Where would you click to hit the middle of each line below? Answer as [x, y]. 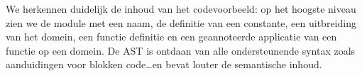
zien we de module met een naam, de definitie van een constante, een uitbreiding [181, 22]
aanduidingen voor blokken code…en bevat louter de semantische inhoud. [164, 64]
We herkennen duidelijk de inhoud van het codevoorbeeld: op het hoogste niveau [181, 9]
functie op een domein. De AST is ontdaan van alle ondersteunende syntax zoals [181, 50]
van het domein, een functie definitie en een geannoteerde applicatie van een [171, 37]
